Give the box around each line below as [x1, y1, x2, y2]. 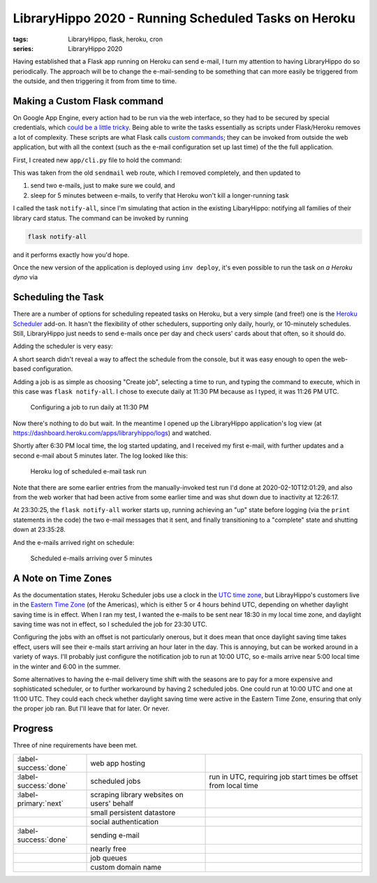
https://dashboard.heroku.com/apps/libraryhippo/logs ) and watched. [13, 429, 212, 437]
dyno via [13, 273, 38, 282]
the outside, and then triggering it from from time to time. [13, 77, 177, 85]
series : [13, 44, 34, 52]
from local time [209, 780, 258, 790]
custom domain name [90, 862, 162, 872]
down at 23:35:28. [13, 525, 66, 534]
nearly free [90, 844, 127, 854]
